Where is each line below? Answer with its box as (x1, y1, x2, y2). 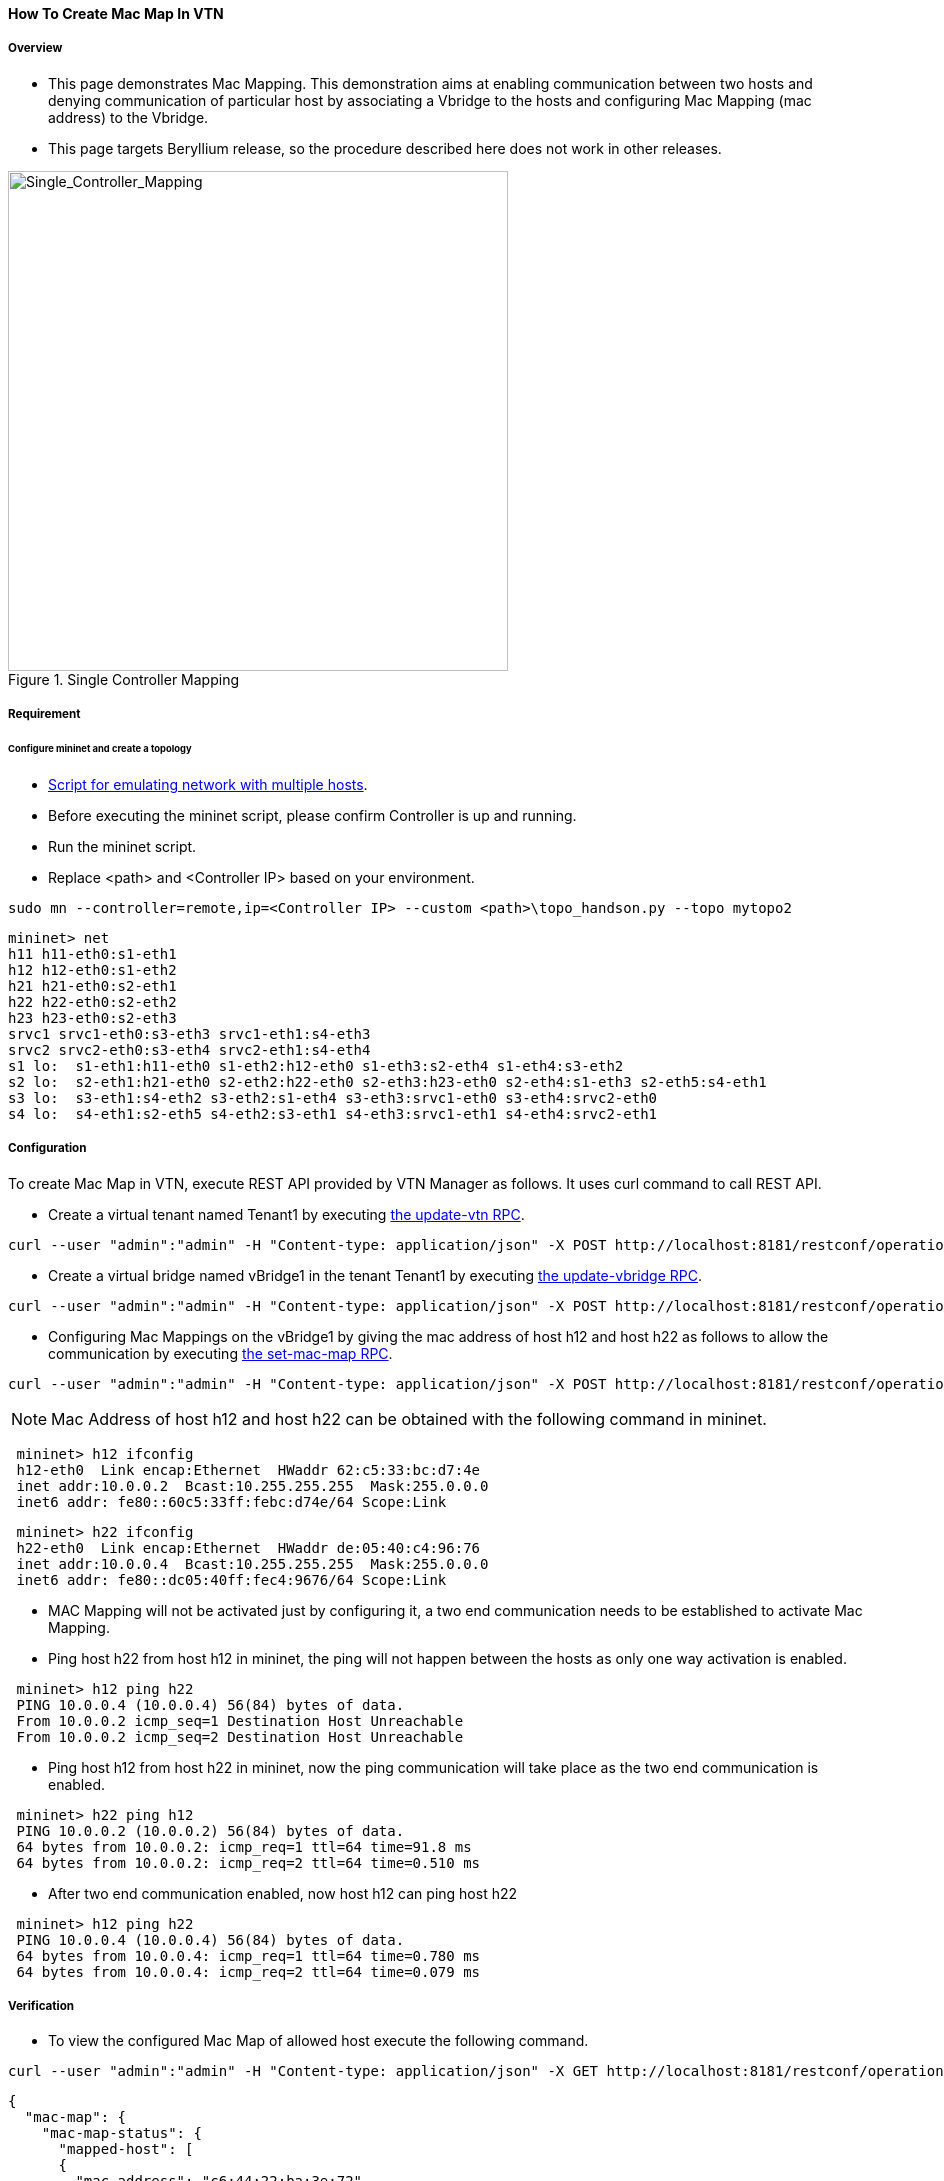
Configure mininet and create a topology (8, 743, 192, 755)
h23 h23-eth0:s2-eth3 (8, 1009, 177, 1026)
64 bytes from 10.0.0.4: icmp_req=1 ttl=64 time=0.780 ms (16, 1947, 481, 1964)
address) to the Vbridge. (48, 108, 209, 126)
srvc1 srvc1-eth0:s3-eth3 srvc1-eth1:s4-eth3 (8, 1025, 371, 1042)
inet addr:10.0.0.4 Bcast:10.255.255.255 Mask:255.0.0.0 (16, 1555, 489, 1572)
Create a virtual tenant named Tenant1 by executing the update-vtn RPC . (48, 1205, 525, 1223)
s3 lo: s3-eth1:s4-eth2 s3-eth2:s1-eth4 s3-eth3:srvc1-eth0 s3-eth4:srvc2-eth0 (8, 1089, 658, 1106)
